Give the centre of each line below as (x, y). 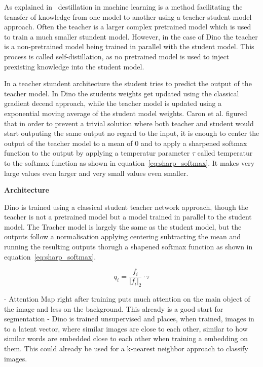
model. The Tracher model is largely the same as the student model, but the (123, 226)
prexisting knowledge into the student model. (74, 66)
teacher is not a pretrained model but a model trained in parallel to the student (128, 217)
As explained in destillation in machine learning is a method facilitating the (123, 7)
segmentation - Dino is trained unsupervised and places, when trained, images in (129, 319)
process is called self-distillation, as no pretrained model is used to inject (117, 56)
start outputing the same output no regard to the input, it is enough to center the (132, 133)
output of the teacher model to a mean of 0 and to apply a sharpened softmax (126, 143)
